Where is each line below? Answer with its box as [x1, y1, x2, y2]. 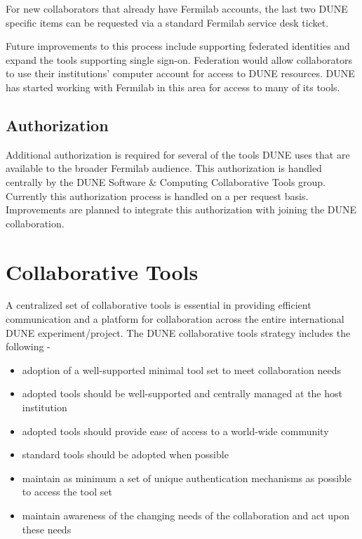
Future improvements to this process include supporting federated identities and [6, 39, 350, 53]
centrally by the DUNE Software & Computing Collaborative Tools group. [6, 174, 326, 189]
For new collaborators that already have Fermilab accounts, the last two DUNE [6, 1, 348, 15]
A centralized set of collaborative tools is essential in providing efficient [6, 298, 311, 312]
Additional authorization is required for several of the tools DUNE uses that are [6, 147, 350, 161]
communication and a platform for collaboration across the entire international [6, 312, 344, 326]
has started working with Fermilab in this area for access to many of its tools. [6, 79, 340, 94]
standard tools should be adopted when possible [22, 447, 229, 462]
